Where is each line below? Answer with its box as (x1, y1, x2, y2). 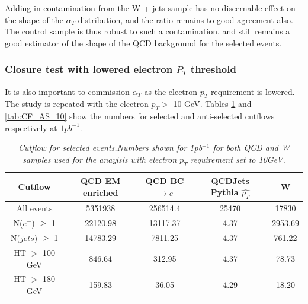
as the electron (144, 85, 198, 97)
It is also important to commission (5, 85, 130, 97)
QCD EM (80, 175, 121, 187)
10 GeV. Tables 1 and (173, 97, 252, 110)
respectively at (5, 121, 57, 134)
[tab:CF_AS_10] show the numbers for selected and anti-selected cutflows (5, 110, 275, 122)
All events (16, 202, 53, 214)
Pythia (210, 186, 239, 198)
